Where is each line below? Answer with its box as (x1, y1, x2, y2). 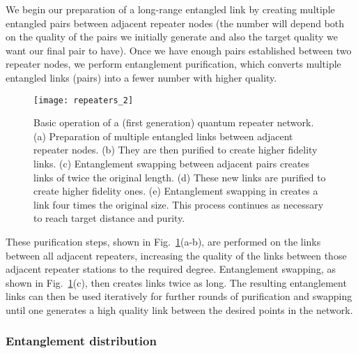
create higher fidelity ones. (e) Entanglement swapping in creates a (33, 183, 318, 198)
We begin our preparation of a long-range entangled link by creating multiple (6, 2, 335, 16)
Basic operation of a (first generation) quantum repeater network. (33, 115, 314, 130)
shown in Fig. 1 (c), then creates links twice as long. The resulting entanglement (6, 275, 347, 290)
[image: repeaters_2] (33, 95, 134, 105)
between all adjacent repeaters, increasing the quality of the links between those (6, 248, 347, 262)
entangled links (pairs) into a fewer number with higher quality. (6, 70, 277, 84)
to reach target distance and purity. (33, 211, 185, 225)
